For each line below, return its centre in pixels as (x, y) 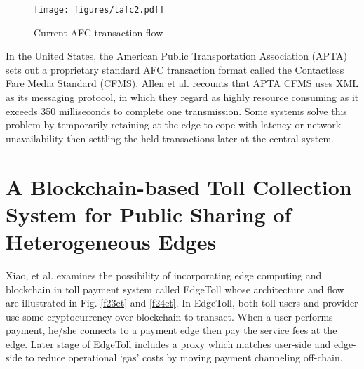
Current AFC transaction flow (99, 32)
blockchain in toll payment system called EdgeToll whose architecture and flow (175, 289)
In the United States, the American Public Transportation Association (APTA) (176, 56)
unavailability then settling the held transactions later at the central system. (170, 138)
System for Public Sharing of (149, 214)
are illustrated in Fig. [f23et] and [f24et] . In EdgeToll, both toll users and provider (182, 303)
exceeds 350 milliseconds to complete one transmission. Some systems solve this (176, 110)
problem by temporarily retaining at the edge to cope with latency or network (174, 125)
